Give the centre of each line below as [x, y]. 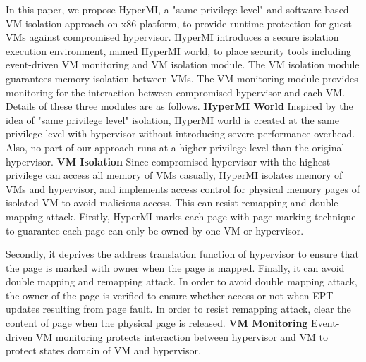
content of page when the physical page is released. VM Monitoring [157, 323]
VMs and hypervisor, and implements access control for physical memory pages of [183, 188]
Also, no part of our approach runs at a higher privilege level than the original [175, 147]
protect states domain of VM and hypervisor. [103, 350]
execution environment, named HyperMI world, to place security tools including [178, 50]
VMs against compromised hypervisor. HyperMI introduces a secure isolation [172, 37]
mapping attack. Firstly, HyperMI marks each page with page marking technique [181, 216]
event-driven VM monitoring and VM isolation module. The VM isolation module [183, 64]
